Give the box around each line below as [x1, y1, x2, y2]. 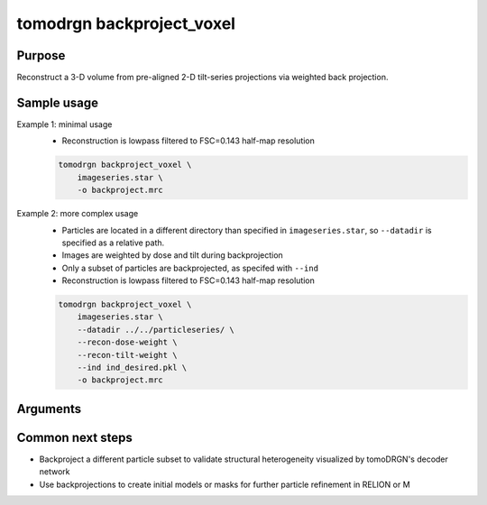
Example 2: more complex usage [16, 208, 139, 219]
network [39, 466, 70, 477]
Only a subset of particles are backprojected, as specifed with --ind [61, 262, 319, 273]
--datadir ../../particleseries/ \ [77, 325, 234, 335]
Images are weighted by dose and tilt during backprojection [61, 250, 283, 261]
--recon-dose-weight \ [77, 337, 178, 347]
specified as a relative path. [61, 237, 165, 248]
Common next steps [16, 429, 133, 445]
